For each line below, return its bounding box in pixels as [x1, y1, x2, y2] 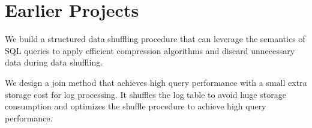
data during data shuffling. [5, 56, 103, 69]
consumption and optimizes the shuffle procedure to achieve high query [5, 100, 266, 112]
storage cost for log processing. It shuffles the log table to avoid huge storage [5, 88, 286, 100]
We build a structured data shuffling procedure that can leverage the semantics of [5, 32, 305, 45]
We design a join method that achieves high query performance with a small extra [5, 76, 307, 88]
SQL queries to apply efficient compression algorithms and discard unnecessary [5, 44, 295, 56]
